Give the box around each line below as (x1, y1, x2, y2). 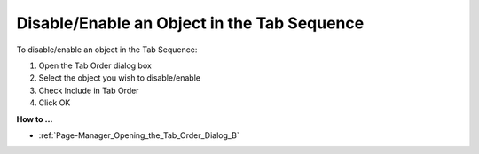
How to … (16, 113, 53, 124)
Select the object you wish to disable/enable (38, 73, 201, 83)
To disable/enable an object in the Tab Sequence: (16, 44, 198, 55)
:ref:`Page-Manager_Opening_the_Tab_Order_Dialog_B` (38, 129, 239, 141)
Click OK (38, 97, 71, 108)
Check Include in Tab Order (38, 85, 139, 96)
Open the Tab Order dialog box (38, 60, 153, 71)
